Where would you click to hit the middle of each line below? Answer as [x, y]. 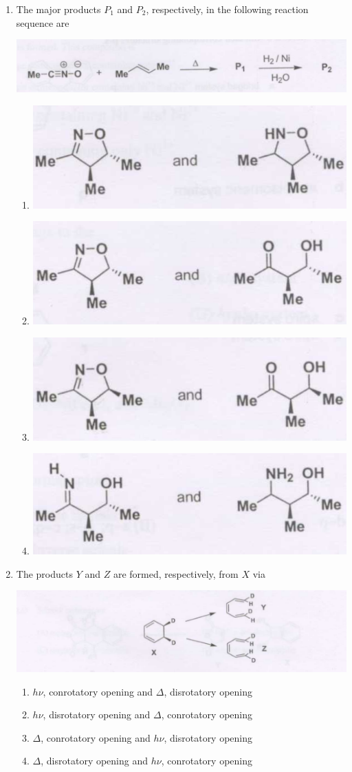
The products [44, 573]
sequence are [43, 22]
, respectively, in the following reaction [227, 9]
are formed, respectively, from [176, 573]
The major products [58, 9]
